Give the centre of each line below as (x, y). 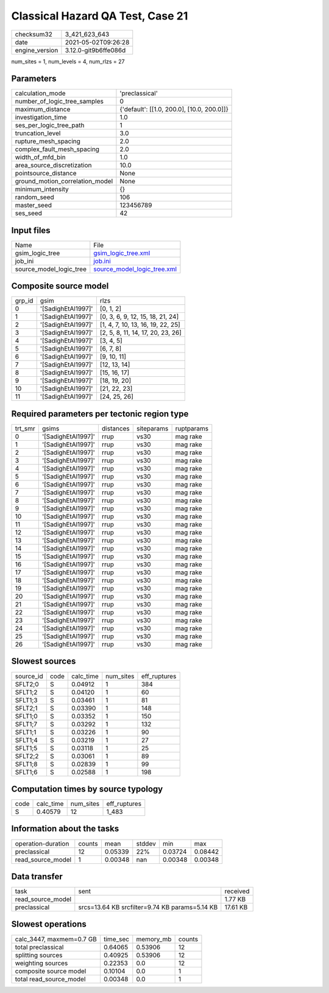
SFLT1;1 (26, 732)
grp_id (24, 301)
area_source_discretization (53, 166)
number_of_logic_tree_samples (59, 102)
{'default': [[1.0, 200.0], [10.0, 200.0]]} (174, 110)
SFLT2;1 (26, 708)
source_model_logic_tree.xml (135, 269)
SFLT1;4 (26, 740)
